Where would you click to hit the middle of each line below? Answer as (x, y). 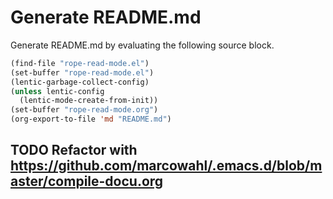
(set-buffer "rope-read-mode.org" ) (84, 110)
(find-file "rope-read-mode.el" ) (80, 63)
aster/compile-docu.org (87, 181)
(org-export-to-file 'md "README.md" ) (91, 119)
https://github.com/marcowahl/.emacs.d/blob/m (166, 166)
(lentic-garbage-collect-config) (80, 82)
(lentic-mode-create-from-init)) (89, 101)
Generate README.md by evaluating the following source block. (142, 45)
